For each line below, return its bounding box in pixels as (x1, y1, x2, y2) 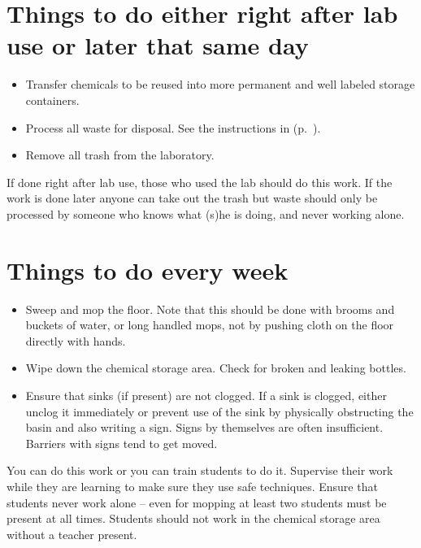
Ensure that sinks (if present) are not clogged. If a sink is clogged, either (25, 386, 387, 403)
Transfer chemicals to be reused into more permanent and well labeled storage (25, 76, 415, 93)
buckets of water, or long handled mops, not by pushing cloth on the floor (25, 316, 394, 333)
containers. (25, 91, 80, 108)
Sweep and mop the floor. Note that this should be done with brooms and (25, 300, 395, 317)
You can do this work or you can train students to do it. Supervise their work (7, 462, 393, 479)
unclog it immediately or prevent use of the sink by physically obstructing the (25, 402, 414, 420)
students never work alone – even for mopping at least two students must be (7, 494, 387, 511)
